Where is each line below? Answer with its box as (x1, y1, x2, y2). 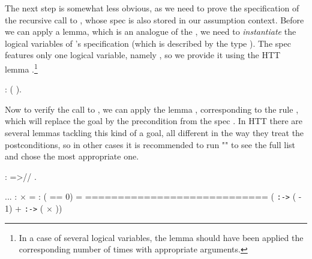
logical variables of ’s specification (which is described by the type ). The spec (5, 37, 291, 49)
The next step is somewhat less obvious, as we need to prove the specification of (5, 2, 299, 14)
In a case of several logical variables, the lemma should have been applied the (19, 231, 304, 243)
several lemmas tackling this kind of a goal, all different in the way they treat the (5, 127, 304, 138)
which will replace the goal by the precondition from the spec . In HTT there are (5, 115, 303, 127)
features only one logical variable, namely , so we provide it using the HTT (5, 49, 281, 61)
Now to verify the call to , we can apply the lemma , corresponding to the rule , (5, 103, 299, 115)
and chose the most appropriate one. (5, 150, 139, 162)
